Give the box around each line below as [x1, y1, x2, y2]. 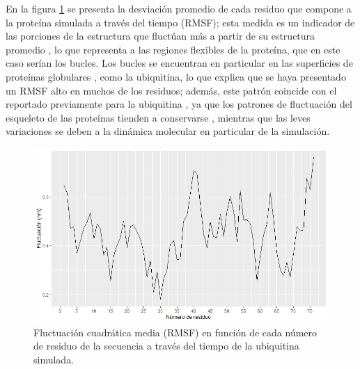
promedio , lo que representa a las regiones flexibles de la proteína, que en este [6, 42, 341, 56]
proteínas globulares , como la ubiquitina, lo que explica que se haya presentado [6, 69, 346, 83]
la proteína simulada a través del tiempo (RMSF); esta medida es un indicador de [6, 15, 355, 29]
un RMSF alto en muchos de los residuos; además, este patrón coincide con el [6, 83, 337, 97]
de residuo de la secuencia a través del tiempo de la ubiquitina [33, 338, 299, 353]
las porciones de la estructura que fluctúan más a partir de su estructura [6, 28, 315, 43]
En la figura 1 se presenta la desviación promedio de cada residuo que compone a [6, 1, 352, 15]
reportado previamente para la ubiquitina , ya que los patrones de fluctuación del [6, 97, 352, 111]
